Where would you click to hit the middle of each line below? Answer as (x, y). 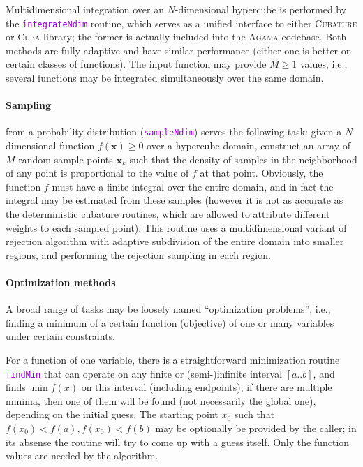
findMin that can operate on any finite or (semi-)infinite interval (144, 373)
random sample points (66, 159)
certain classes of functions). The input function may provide (136, 64)
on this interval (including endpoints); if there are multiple (207, 387)
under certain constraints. (61, 336)
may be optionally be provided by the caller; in (256, 428)
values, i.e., (324, 64)
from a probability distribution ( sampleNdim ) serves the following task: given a (174, 132)
